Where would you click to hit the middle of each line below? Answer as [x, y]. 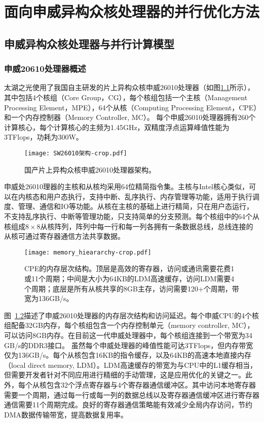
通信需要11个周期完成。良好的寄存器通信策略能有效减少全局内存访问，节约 [128, 405]
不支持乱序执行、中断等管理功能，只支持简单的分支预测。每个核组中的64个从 [132, 216]
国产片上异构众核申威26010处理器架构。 [90, 169]
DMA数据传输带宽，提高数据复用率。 [66, 414]
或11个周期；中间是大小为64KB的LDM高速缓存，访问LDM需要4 [129, 278]
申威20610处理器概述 [45, 69]
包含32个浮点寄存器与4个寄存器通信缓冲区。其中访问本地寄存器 [151, 384]
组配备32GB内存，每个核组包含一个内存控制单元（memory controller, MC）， [129, 325]
